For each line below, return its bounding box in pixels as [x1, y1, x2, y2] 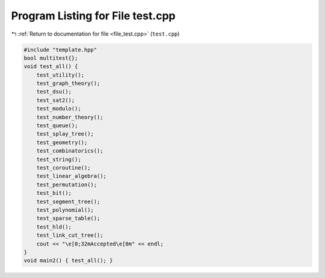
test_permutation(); [36, 181, 97, 188]
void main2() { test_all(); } [23, 257, 113, 264]
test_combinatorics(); [36, 148, 104, 154]
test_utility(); [36, 71, 84, 78]
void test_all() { [23, 63, 78, 70]
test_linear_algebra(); [36, 172, 107, 180]
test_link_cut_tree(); [36, 232, 104, 239]
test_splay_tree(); [36, 130, 94, 137]
